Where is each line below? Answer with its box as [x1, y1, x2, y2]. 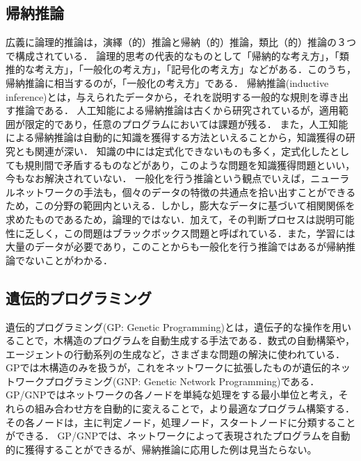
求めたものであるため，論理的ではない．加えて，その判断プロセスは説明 [6, 211, 335, 226]
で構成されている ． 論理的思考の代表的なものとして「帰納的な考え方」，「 [6, 48, 339, 63]
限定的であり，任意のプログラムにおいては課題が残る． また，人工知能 [24, 116, 348, 131]
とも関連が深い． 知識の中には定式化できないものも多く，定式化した [15, 143, 330, 158]
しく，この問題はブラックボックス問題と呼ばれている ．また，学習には [34, 225, 355, 240]
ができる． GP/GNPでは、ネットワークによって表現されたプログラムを [6, 428, 331, 443]
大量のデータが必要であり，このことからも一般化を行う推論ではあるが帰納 [6, 239, 346, 254]
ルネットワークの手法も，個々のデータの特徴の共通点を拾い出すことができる [6, 184, 356, 199]
